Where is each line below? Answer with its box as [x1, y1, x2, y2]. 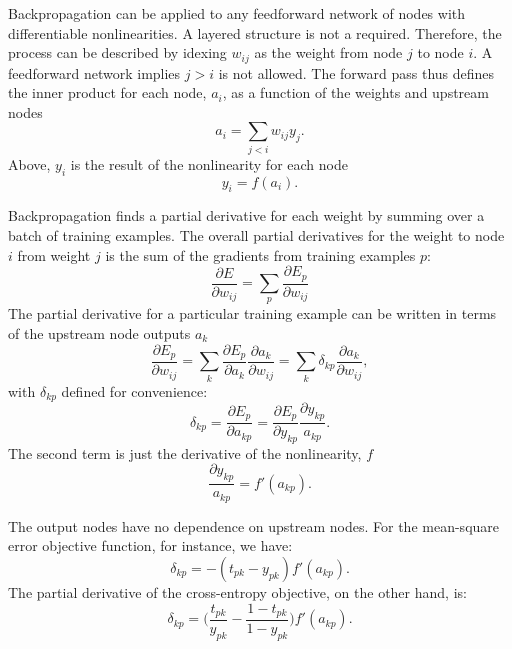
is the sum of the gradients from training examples [105, 244, 416, 265]
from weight [17, 244, 91, 265]
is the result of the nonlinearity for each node [70, 153, 348, 174]
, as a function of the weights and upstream [222, 82, 489, 103]
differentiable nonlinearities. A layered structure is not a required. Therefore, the [8, 22, 502, 43]
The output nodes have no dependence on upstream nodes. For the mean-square [8, 515, 500, 536]
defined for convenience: [61, 380, 208, 401]
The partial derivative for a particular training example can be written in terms [8, 303, 497, 324]
